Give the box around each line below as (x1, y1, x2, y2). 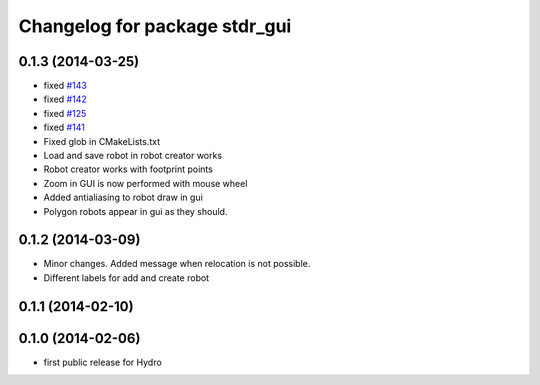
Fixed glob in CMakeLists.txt (43, 135, 161, 147)
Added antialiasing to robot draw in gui (43, 191, 204, 204)
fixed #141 (43, 121, 85, 134)
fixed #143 (43, 80, 87, 92)
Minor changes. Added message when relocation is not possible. (43, 258, 311, 270)
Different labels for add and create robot (43, 271, 210, 284)
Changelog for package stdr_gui (18, 15, 292, 37)
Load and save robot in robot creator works (43, 150, 223, 162)
